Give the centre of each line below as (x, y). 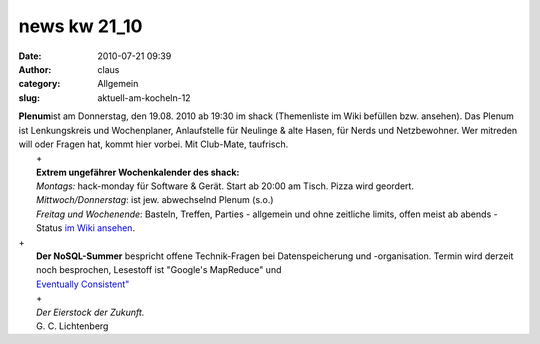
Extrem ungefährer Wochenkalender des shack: (138, 172)
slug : (29, 97)
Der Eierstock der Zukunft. (90, 312)
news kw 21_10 (80, 26)
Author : (35, 69)
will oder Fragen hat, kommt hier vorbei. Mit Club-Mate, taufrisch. (153, 144)
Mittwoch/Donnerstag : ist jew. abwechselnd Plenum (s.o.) (155, 200)
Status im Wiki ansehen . (85, 228)
